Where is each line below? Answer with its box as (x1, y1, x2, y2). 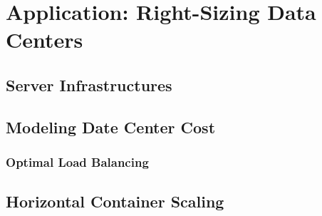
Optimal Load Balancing (6, 153, 149, 171)
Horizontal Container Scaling (6, 190, 224, 212)
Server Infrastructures (6, 73, 172, 96)
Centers (6, 25, 83, 54)
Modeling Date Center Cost (6, 115, 216, 138)
